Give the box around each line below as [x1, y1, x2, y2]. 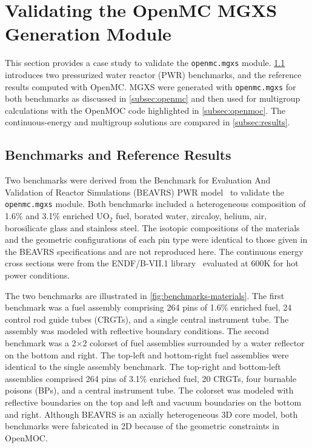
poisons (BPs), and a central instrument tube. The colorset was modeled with [5, 384, 294, 397]
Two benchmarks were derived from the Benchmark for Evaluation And [5, 174, 271, 186]
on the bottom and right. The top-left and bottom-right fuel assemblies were [5, 348, 289, 361]
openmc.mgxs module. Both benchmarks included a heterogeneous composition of [5, 197, 306, 210]
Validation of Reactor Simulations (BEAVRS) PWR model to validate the [5, 185, 284, 198]
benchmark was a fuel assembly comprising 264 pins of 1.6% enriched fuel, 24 [5, 301, 292, 314]
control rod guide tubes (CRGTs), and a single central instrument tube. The [5, 312, 289, 325]
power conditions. [5, 269, 70, 282]
